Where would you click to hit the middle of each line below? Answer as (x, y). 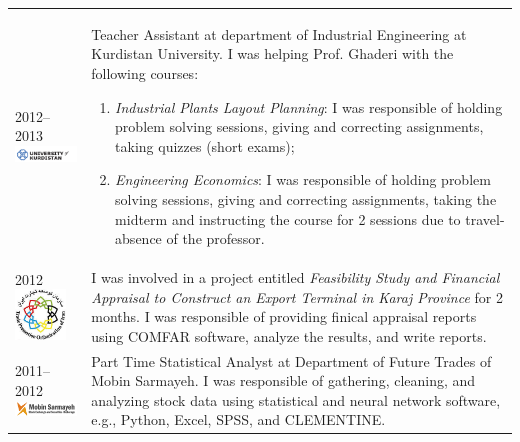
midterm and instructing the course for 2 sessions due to (288, 218)
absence (138, 238)
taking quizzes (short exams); (205, 145)
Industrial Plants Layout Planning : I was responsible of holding (309, 106)
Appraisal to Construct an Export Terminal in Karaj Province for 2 (297, 296)
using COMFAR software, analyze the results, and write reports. (289, 335)
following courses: (145, 72)
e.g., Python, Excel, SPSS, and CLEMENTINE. (238, 419)
